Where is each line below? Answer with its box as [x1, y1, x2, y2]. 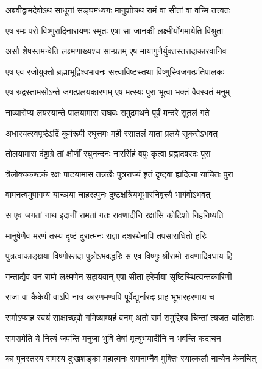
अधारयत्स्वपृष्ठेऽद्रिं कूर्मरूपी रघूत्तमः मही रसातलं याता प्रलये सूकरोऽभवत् [5, 126, 218, 139]
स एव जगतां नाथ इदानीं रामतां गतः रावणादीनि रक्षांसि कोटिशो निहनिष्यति [5, 208, 224, 221]
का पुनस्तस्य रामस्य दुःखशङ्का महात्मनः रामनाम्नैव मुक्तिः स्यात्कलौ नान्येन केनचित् [5, 352, 257, 365]
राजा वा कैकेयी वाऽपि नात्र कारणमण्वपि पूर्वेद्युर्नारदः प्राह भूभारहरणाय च [5, 290, 214, 303]
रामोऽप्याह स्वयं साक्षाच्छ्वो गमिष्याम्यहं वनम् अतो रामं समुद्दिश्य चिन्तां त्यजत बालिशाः [5, 310, 255, 323]
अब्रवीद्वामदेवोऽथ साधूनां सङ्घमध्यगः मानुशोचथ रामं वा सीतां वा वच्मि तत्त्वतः [5, 4, 231, 16]
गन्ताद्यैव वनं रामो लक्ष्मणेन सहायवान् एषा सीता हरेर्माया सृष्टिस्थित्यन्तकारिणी [5, 270, 232, 282]
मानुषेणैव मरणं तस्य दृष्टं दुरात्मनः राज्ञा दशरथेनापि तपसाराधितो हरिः [5, 229, 207, 242]
